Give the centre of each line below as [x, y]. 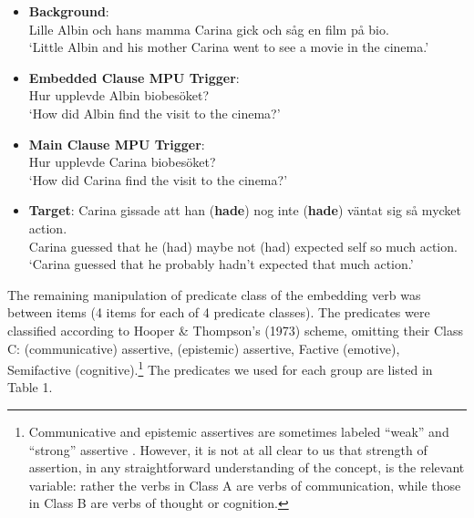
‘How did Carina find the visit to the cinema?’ [158, 179]
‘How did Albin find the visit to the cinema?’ [155, 113]
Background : [69, 11]
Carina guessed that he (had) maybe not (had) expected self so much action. [243, 246]
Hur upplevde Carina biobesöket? [122, 162]
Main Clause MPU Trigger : [117, 144]
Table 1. [30, 387]
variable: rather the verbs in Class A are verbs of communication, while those [245, 485]
